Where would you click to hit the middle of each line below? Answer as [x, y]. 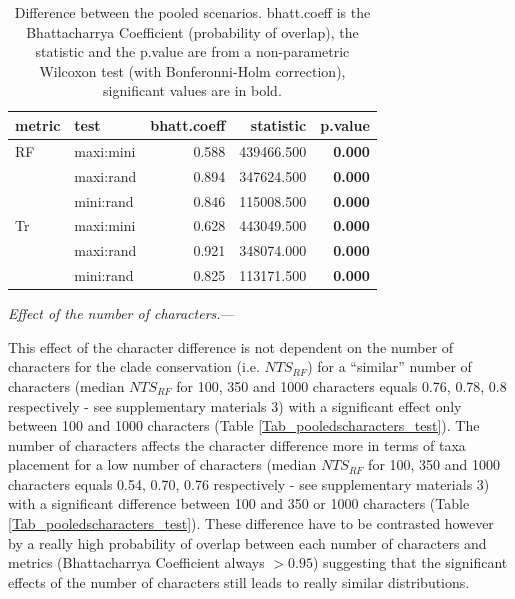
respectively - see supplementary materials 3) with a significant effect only [235, 405]
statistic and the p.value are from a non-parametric [192, 51]
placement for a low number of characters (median [162, 464]
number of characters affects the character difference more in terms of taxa [237, 444]
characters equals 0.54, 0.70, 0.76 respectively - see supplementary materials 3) [249, 483]
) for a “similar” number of [389, 366]
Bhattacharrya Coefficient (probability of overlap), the [192, 31]
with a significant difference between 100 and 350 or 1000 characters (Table [239, 503]
